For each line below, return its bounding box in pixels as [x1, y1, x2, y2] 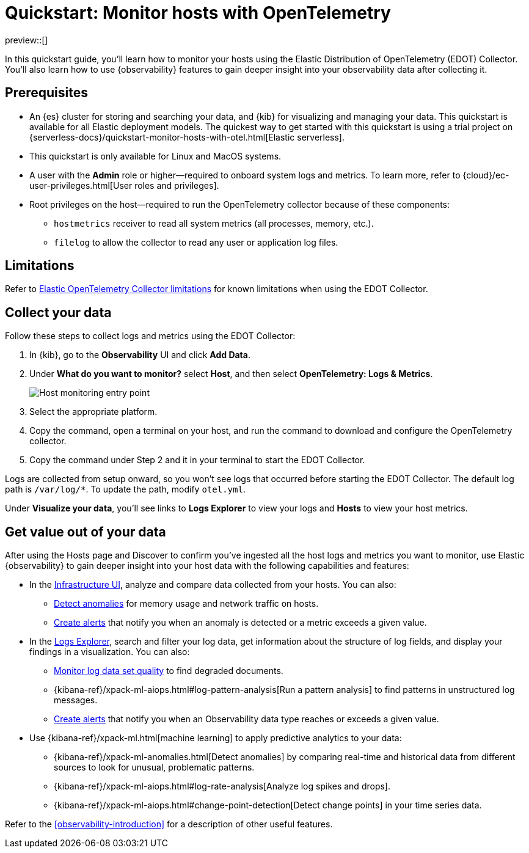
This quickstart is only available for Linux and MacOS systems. [29, 150, 282, 161]
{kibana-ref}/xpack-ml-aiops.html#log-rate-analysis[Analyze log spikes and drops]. [54, 781, 390, 792]
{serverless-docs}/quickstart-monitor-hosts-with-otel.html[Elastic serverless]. [29, 131, 345, 142]
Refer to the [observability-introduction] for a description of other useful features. [5, 819, 333, 830]
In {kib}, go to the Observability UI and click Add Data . [29, 350, 250, 361]
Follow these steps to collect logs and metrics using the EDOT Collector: [5, 331, 296, 342]
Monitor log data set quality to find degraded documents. [54, 665, 283, 676]
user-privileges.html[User [29, 180, 133, 191]
